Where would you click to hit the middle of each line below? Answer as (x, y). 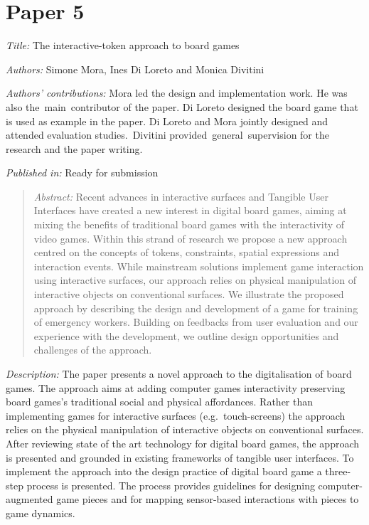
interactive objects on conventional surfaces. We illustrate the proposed (189, 294)
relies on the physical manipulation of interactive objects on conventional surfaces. (185, 429)
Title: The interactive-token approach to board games (123, 45)
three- (338, 471)
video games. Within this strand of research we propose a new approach (191, 238)
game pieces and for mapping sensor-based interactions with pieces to (208, 499)
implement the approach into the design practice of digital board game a (164, 471)
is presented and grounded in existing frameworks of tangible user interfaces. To (180, 457)
